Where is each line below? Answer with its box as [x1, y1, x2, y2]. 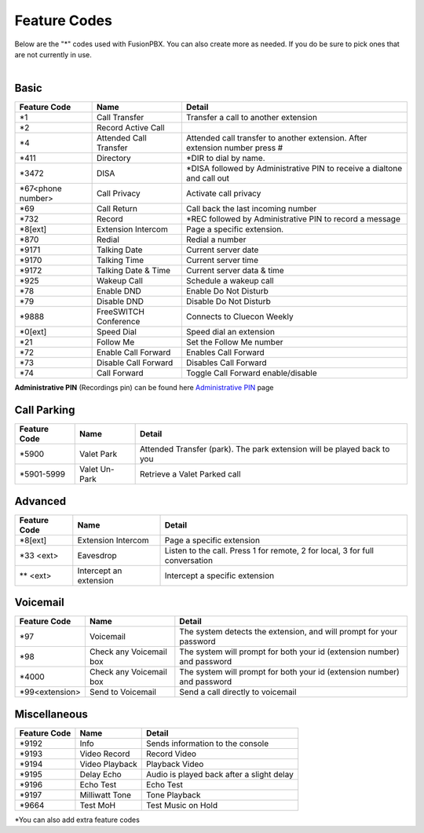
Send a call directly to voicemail [179, 687, 298, 698]
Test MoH [79, 799, 116, 810]
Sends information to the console [146, 738, 269, 749]
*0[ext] [19, 327, 47, 338]
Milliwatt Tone [79, 789, 132, 800]
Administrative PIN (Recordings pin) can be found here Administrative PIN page [14, 383, 274, 393]
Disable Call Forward [96, 357, 174, 368]
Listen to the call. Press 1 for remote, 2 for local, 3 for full [164, 545, 375, 556]
